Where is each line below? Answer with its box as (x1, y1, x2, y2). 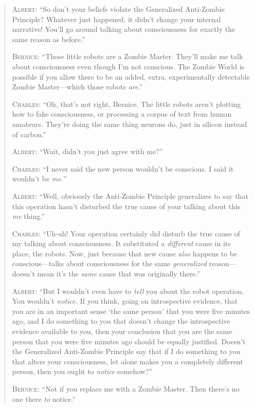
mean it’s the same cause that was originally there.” (37, 268, 201, 279)
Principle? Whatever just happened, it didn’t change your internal (12, 13, 221, 24)
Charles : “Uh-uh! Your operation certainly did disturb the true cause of (12, 228, 240, 238)
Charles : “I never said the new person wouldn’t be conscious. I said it (12, 163, 234, 174)
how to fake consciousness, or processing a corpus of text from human (12, 108, 232, 119)
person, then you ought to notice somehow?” (12, 366, 153, 377)
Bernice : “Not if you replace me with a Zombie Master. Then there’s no (12, 383, 240, 394)
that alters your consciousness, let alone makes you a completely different (12, 356, 243, 366)
